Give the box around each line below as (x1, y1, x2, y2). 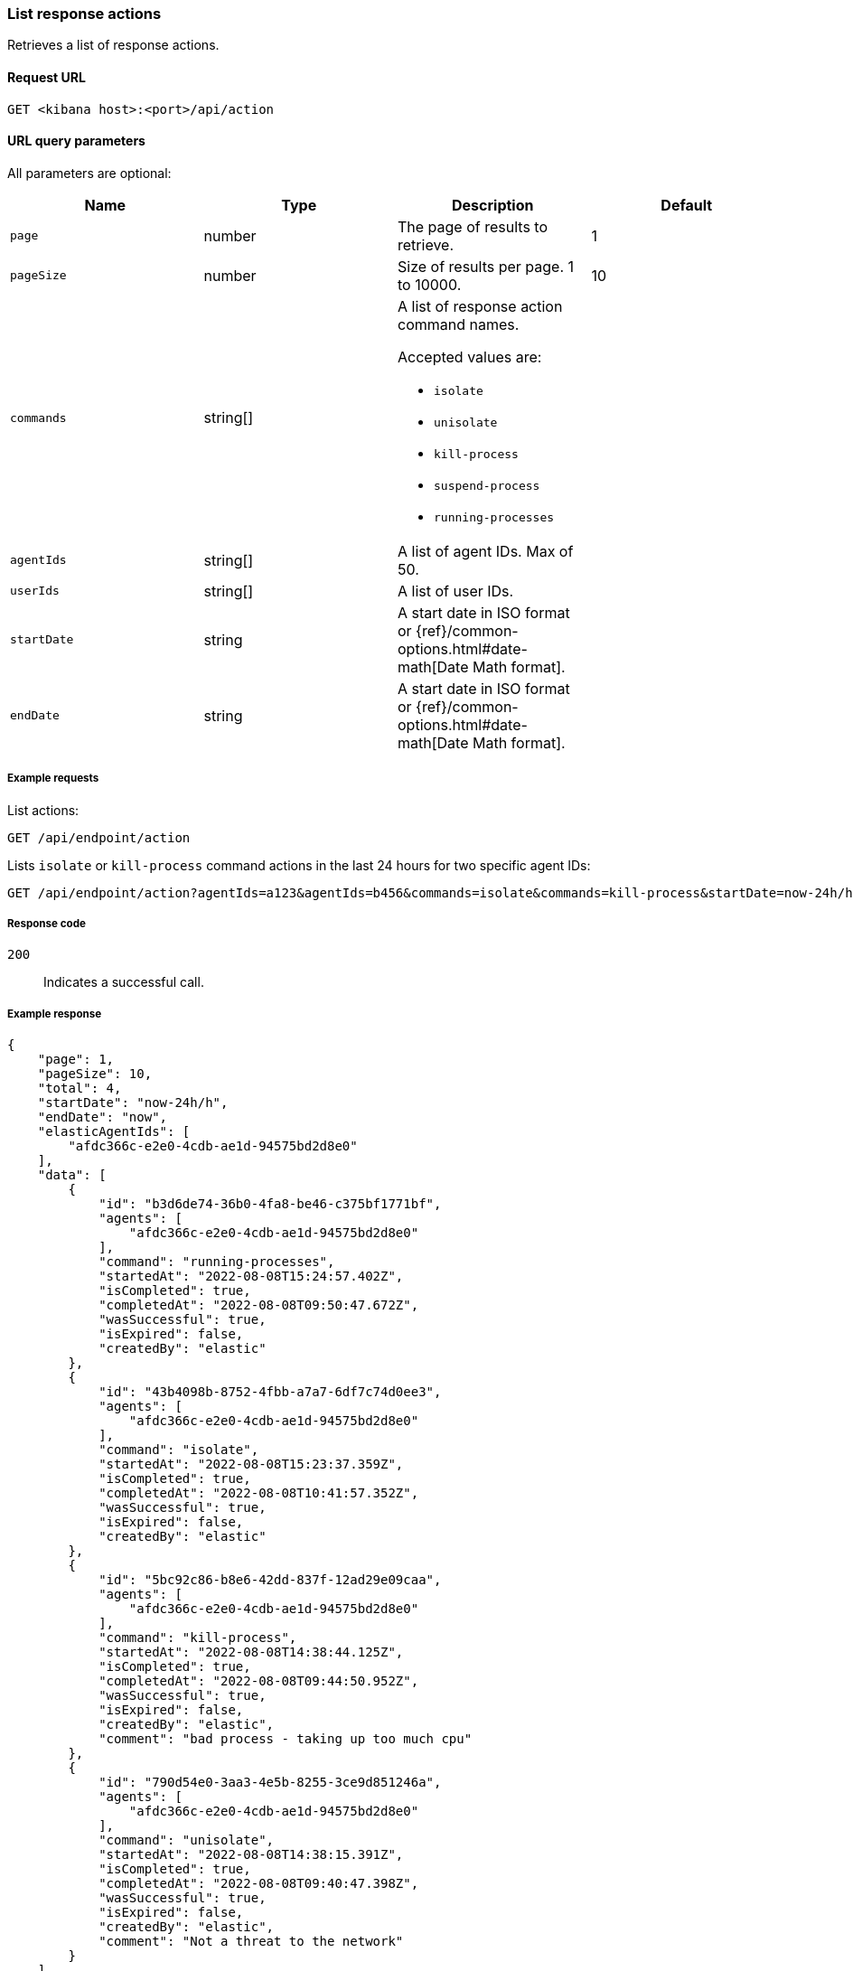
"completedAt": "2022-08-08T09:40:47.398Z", (98, 1876, 419, 1891)
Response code (7, 916, 86, 930)
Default (661, 195, 713, 214)
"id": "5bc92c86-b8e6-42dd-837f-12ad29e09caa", (98, 1572, 442, 1588)
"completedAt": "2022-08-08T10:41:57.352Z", (98, 1486, 419, 1501)
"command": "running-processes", (98, 1254, 335, 1270)
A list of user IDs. (398, 581, 514, 600)
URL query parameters (7, 133, 145, 149)
